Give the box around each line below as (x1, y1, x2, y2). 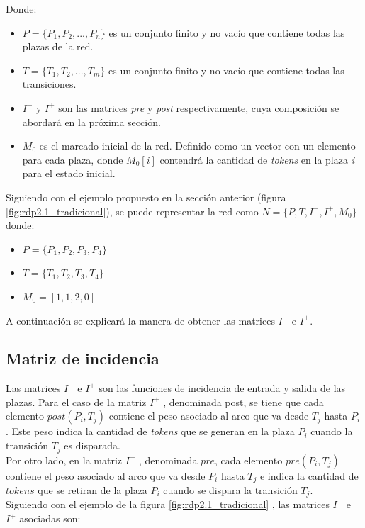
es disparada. (64, 438, 120, 453)
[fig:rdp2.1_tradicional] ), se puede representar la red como (6, 203, 259, 218)
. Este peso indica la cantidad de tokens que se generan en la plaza (6, 424, 295, 439)
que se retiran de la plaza (38, 482, 147, 497)
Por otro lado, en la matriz (6, 452, 123, 467)
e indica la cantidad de (259, 468, 359, 483)
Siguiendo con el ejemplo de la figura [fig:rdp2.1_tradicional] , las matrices (6, 497, 330, 512)
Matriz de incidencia (6, 347, 159, 369)
